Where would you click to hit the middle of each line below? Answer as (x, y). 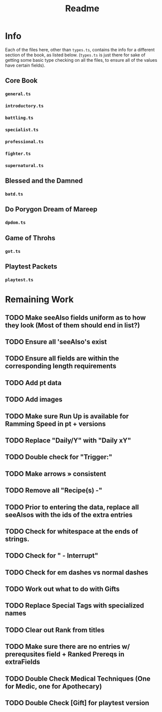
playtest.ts (19, 280)
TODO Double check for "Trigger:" (59, 457)
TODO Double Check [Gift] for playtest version (77, 703)
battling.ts (19, 118)
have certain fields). (25, 65)
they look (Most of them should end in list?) (73, 325)
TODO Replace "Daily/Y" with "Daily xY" (68, 440)
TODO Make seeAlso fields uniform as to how (75, 317)
